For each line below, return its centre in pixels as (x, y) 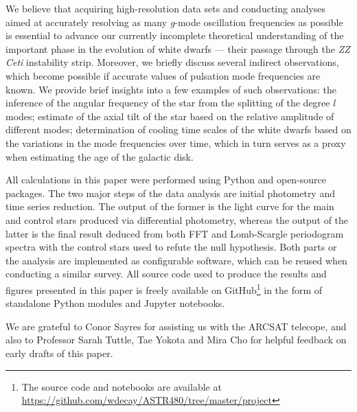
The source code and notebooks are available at (122, 386)
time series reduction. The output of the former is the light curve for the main (170, 206)
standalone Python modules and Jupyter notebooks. (115, 303)
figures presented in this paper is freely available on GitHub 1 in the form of (164, 288)
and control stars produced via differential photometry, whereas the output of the (177, 219)
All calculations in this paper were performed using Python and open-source (166, 180)
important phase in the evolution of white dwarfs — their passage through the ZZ (178, 48)
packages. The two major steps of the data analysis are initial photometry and (170, 193)
